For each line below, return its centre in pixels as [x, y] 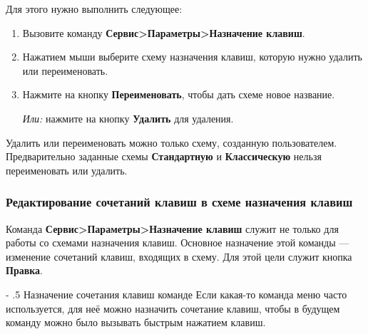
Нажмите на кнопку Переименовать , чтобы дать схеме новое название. [179, 94]
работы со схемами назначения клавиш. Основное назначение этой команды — [178, 242]
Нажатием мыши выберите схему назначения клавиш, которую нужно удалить [192, 57]
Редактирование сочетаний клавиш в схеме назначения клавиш [179, 202]
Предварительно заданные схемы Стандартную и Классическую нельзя [164, 156]
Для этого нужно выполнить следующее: [94, 9]
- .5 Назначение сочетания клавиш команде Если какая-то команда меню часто [177, 294]
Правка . [24, 270]
